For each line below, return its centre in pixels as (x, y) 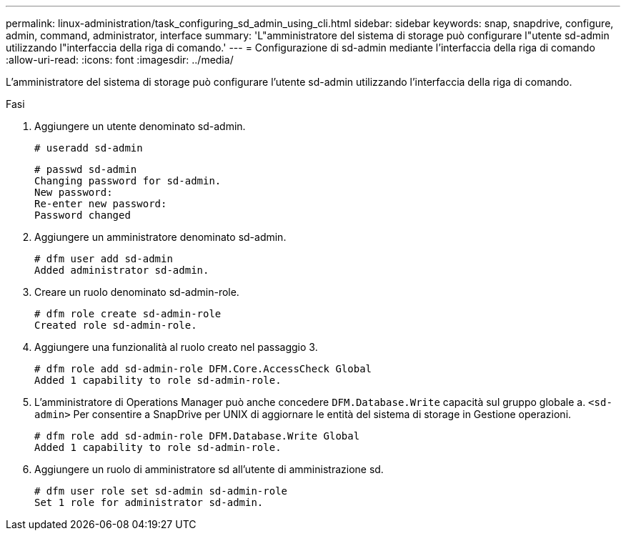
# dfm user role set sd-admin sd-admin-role (161, 491)
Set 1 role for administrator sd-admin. (149, 502)
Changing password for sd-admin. (128, 181)
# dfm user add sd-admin (104, 259)
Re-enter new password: (101, 204)
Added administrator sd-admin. (122, 270)
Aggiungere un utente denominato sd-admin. (140, 126)
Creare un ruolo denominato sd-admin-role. (137, 292)
